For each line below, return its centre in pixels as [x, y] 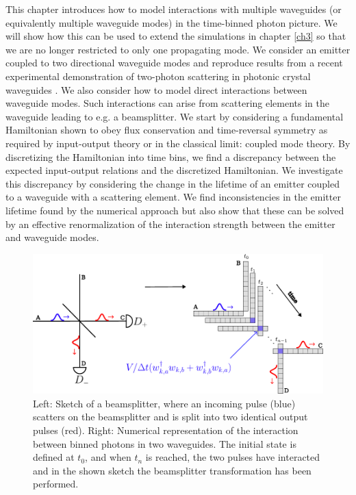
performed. [56, 484]
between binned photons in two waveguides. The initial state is [165, 443]
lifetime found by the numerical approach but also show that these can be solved [175, 210]
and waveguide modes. [52, 237]
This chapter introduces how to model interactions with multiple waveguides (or [174, 9]
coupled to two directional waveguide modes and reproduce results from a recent [174, 63]
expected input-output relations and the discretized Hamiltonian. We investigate [174, 170]
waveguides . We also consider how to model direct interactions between [156, 89]
